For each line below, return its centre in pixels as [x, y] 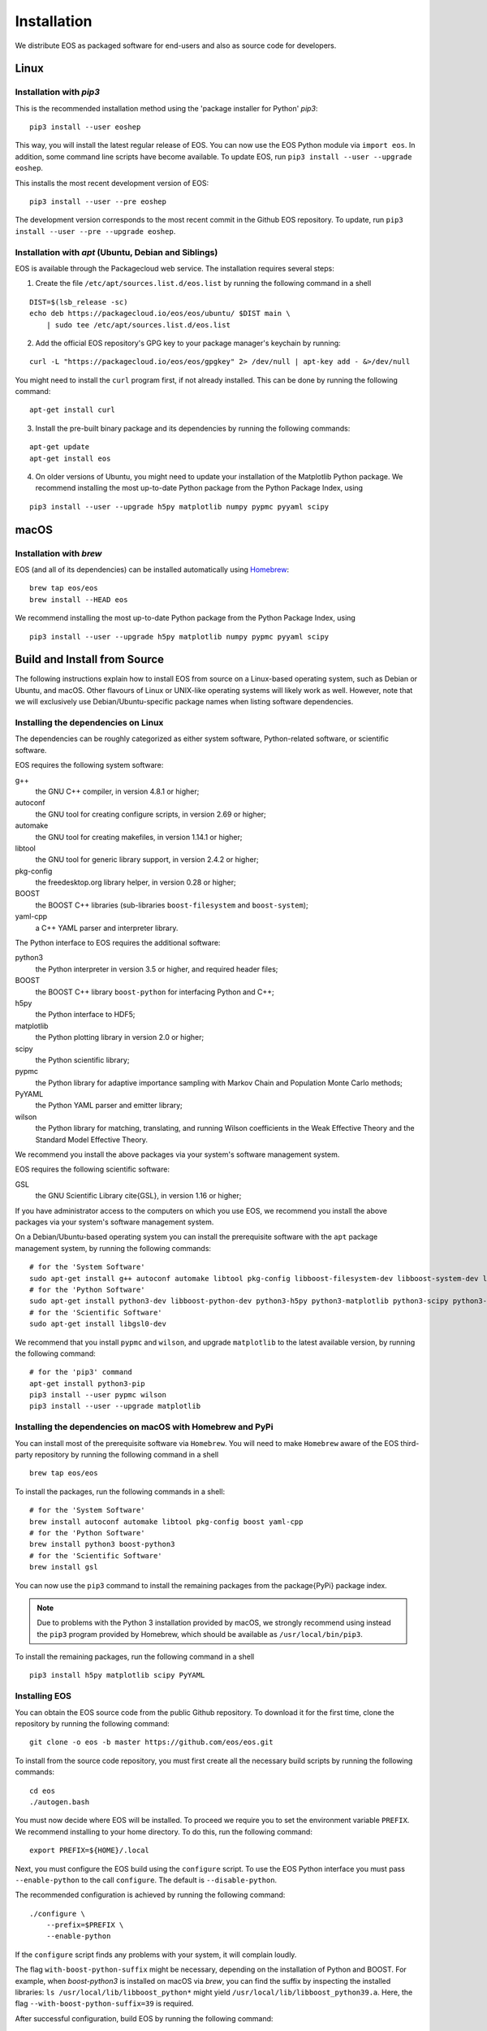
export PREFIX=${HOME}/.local [90, 1851]
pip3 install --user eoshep [85, 127]
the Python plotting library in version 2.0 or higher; [120, 1037]
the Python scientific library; [82, 1059]
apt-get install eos [70, 458]
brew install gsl [64, 1567]
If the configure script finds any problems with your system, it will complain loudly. [156, 1955]
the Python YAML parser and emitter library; [109, 1106]
